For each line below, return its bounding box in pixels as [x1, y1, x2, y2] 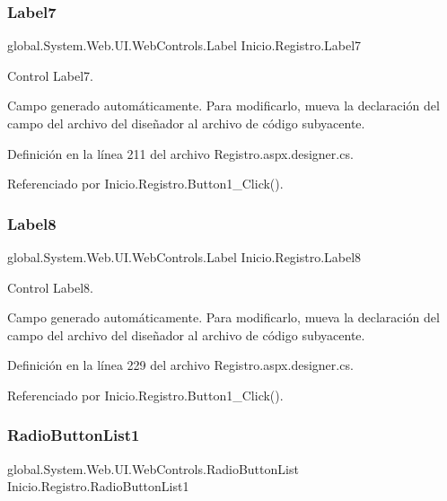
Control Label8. [7, 277, 93, 296]
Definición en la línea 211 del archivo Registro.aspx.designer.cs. [7, 144, 354, 163]
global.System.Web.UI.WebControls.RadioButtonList [7, 459, 299, 478]
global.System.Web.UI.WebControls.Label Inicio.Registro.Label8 [7, 248, 362, 266]
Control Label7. [7, 66, 93, 84]
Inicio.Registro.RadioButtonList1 [7, 477, 189, 496]
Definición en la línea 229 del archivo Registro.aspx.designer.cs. [7, 356, 354, 374]
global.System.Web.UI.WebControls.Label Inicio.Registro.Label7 [7, 36, 362, 55]
